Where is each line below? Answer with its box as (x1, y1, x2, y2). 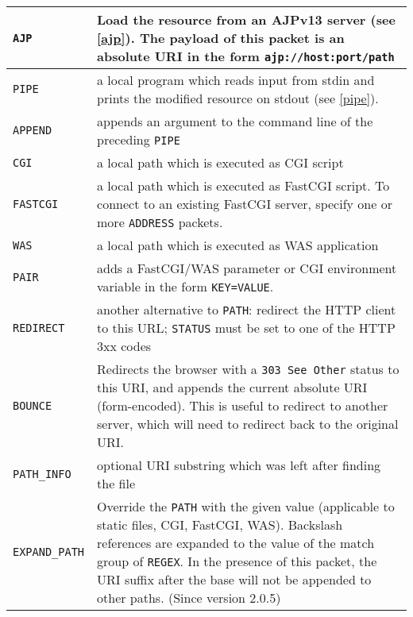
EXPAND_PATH (13, 546, 85, 558)
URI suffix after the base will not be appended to (97, 570, 372, 588)
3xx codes (97, 337, 152, 355)
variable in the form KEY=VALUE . (97, 277, 274, 295)
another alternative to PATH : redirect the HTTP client (97, 300, 396, 318)
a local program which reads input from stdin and (97, 71, 375, 89)
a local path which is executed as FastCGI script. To (97, 176, 390, 195)
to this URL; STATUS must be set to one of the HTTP (97, 318, 396, 337)
